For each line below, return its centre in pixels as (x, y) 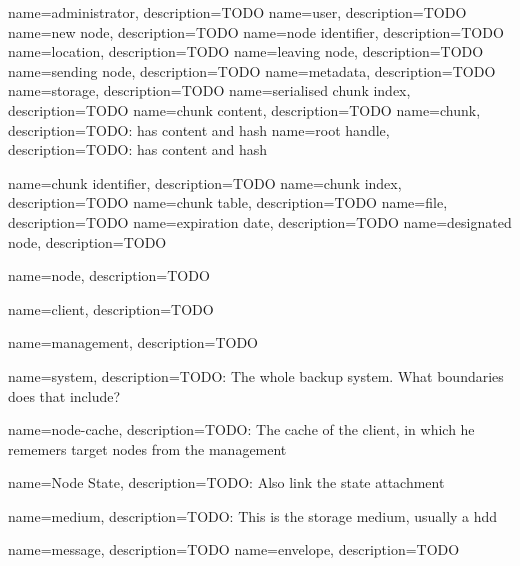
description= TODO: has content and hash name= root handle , (199, 129)
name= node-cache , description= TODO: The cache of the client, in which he (241, 429)
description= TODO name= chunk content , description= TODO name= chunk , (244, 109)
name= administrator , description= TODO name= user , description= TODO (237, 12)
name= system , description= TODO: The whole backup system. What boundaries (256, 375)
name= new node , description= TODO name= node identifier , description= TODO (256, 31)
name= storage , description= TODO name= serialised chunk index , (209, 90)
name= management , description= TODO (133, 342)
